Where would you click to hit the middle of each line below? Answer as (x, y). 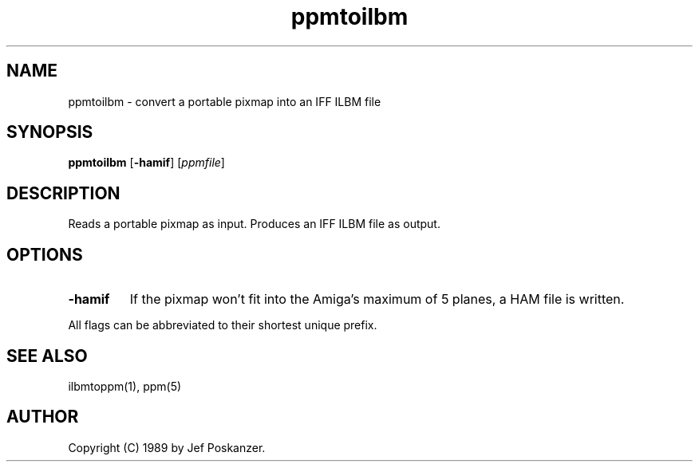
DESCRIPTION (63, 193)
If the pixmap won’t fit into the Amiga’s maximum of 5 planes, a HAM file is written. (377, 299)
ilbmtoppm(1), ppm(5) (125, 386)
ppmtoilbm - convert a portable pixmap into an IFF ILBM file (225, 101)
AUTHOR (43, 417)
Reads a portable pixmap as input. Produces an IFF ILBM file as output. (254, 224)
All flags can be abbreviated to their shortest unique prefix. (223, 325)
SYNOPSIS (50, 132)
